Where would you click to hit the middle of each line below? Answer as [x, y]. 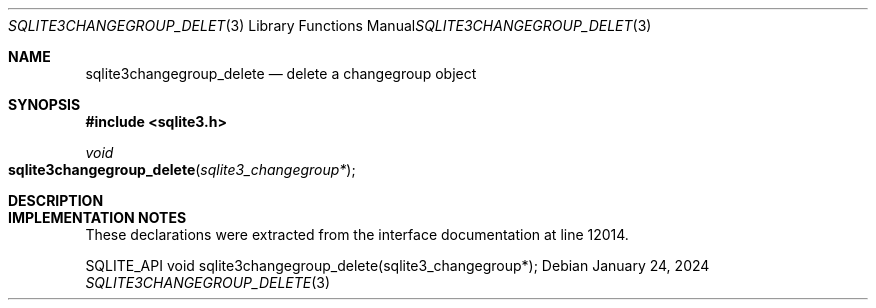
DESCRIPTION [56, 200]
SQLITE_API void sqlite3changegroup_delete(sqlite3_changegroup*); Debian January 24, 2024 [397, 265]
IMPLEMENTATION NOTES [97, 217]
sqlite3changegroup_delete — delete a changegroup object [281, 73]
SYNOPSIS [44, 104]
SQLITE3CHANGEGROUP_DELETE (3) [208, 282]
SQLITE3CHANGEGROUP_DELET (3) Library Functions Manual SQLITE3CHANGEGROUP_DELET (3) [330, 25]
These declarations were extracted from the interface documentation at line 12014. [357, 234]
